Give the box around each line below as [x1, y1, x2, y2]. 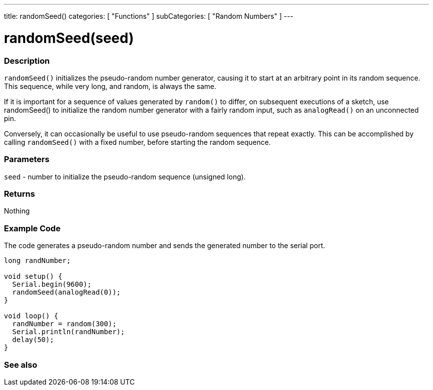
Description [4, 55, 50, 66]
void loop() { [4, 312, 58, 320]
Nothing [4, 207, 30, 216]
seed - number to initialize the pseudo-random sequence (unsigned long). [4, 172, 246, 181]
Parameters [4, 154, 49, 165]
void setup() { [4, 272, 63, 281]
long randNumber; [4, 257, 71, 265]
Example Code [4, 223, 61, 233]
